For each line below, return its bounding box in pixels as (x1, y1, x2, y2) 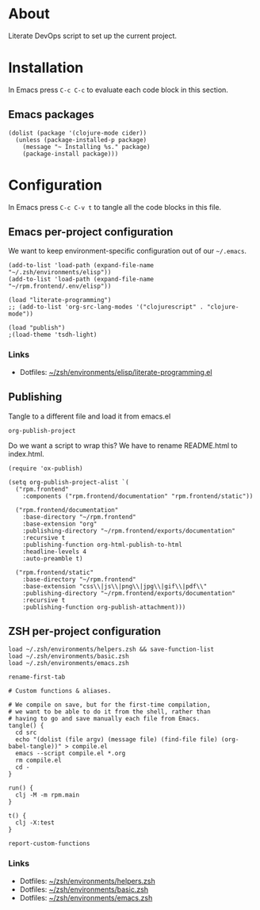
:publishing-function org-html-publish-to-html (22, 541, 182, 549)
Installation (8, 59, 84, 77)
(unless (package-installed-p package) (15, 136, 147, 143)
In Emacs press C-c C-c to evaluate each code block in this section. (8, 85, 228, 94)
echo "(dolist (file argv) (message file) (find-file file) (15, 736, 218, 744)
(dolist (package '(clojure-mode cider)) (8, 128, 147, 137)
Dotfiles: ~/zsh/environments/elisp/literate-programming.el (19, 367, 212, 377)
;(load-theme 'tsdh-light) (8, 331, 97, 339)
